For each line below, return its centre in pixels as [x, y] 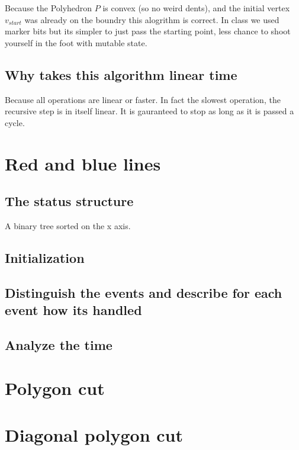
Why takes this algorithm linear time [121, 74]
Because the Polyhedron [49, 8]
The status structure [69, 201]
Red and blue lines [83, 163]
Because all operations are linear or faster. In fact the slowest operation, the [143, 99]
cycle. [15, 122]
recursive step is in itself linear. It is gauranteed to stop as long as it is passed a [149, 111]
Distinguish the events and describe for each [144, 292]
